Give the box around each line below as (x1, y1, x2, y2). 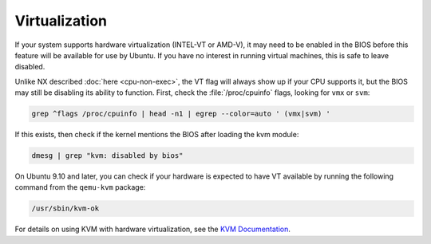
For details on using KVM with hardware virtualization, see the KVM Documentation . (14, 224, 291, 234)
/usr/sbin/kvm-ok (31, 204, 100, 213)
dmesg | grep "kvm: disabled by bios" (31, 152, 184, 160)
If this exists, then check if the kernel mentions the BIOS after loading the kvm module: (14, 130, 299, 140)
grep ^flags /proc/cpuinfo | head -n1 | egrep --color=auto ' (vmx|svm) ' (31, 109, 331, 119)
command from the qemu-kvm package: (14, 183, 146, 192)
